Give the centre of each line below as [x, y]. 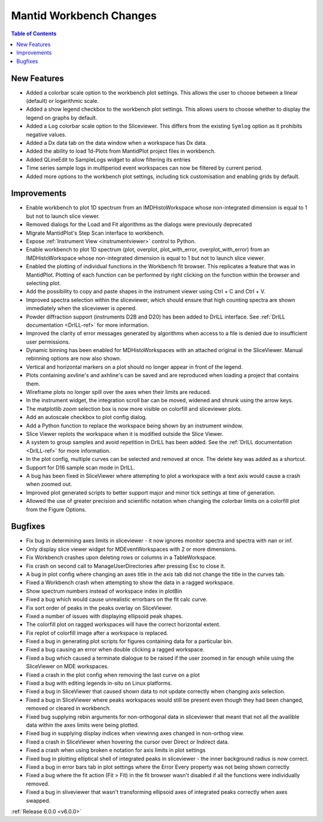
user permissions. [48, 342]
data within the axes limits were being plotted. [83, 725]
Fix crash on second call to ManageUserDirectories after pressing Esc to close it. [126, 566]
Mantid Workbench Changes [84, 16]
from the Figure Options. [56, 509]
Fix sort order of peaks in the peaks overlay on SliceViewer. [99, 608]
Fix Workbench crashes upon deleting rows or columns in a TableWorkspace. [121, 557]
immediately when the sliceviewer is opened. [81, 308]
